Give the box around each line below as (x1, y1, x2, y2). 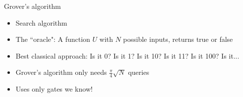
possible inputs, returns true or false (123, 34, 233, 44)
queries (128, 67, 149, 77)
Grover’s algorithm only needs (15, 67, 107, 77)
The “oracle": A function (15, 34, 91, 44)
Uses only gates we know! (15, 84, 93, 94)
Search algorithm (15, 17, 67, 28)
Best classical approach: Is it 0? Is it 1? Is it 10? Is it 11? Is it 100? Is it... (15, 50, 240, 61)
